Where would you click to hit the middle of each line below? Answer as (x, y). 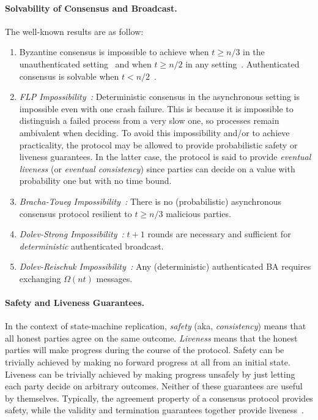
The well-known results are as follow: (74, 31)
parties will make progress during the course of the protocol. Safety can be (145, 350)
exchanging (40, 278)
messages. (114, 278)
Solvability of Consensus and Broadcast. (91, 8)
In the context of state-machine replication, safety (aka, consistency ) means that (156, 326)
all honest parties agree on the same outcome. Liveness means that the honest (151, 338)
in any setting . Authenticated (242, 63)
